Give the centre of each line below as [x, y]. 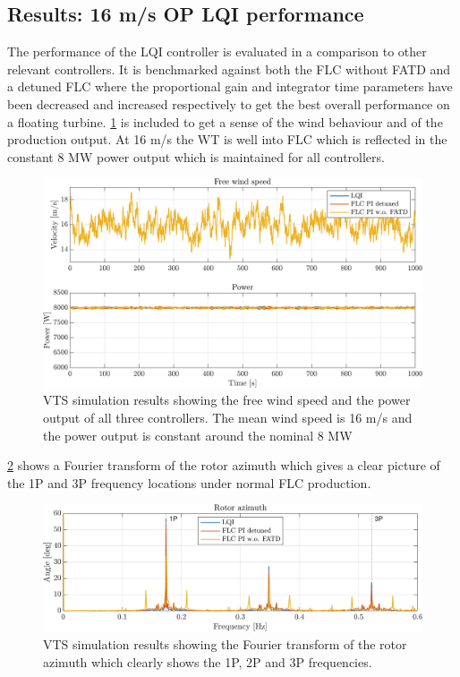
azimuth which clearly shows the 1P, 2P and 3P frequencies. [208, 661]
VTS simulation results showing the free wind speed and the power [227, 400]
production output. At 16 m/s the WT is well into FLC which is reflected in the [227, 139]
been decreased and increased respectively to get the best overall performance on [229, 103]
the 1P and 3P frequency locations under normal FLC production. [189, 482]
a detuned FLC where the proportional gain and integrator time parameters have [230, 86]
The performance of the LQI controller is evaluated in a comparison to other [217, 51]
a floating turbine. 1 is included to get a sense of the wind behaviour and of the [225, 121]
